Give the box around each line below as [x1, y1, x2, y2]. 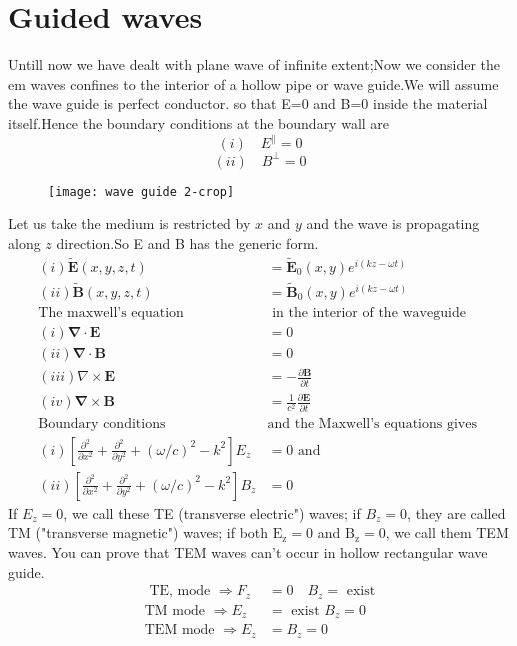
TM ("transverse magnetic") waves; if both [8, 522, 269, 543]
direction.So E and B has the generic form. [56, 232, 319, 253]
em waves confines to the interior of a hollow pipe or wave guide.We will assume [8, 73, 499, 94]
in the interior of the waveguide [272, 305, 466, 320]
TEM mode [144, 623, 215, 638]
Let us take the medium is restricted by [8, 213, 251, 234]
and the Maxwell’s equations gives [267, 416, 477, 431]
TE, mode [149, 584, 211, 599]
